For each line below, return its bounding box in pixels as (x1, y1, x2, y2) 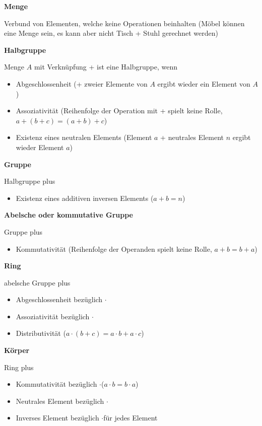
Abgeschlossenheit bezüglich (16, 294, 103, 305)
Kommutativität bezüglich (16, 379, 97, 389)
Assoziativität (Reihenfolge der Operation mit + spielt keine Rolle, (16, 105, 223, 116)
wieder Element (16, 141, 64, 152)
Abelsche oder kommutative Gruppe (4, 209, 133, 220)
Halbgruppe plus (4, 176, 55, 186)
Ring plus (4, 362, 34, 372)
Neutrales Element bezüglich (16, 395, 104, 406)
